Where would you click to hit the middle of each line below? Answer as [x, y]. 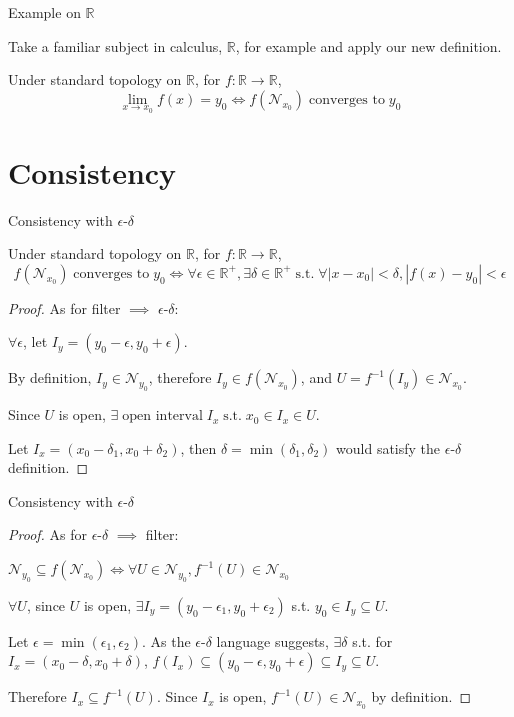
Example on [44, 12]
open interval [162, 416]
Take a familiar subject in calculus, [115, 45]
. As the [166, 640]
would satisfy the [388, 447]
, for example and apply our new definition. [368, 45]
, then [198, 447]
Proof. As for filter [64, 307]
